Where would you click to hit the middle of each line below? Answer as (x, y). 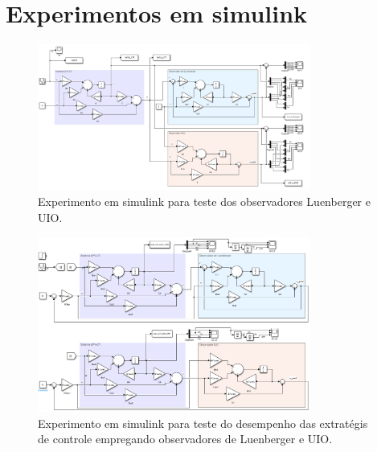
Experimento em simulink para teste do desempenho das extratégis (203, 423)
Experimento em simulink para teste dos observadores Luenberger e (204, 201)
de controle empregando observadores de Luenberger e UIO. (185, 439)
